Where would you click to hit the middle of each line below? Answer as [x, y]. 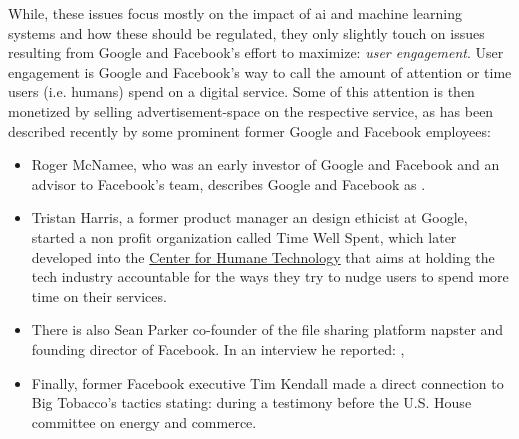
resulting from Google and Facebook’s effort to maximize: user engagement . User [256, 52]
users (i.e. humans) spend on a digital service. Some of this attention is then [241, 91]
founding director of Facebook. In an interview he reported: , [218, 348]
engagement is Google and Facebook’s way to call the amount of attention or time [260, 71]
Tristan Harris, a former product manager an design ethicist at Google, [249, 217]
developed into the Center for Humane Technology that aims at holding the [263, 256]
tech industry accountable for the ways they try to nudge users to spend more [270, 276]
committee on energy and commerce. [144, 421]
